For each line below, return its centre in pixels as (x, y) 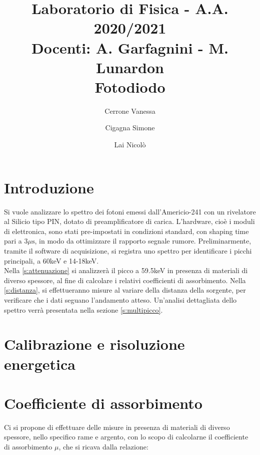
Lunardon (130, 67)
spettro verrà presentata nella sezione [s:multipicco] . (83, 309)
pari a (13, 241)
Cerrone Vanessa (130, 110)
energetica (40, 364)
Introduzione (49, 187)
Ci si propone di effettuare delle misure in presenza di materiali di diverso (117, 427)
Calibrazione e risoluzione (94, 344)
